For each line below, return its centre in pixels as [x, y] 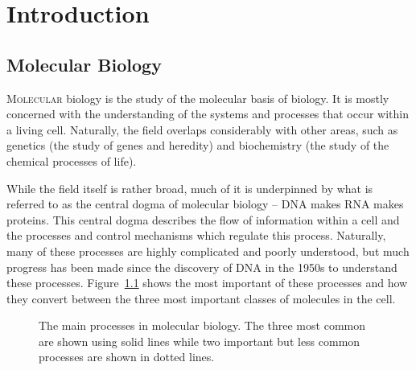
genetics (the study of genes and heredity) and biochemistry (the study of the [198, 145]
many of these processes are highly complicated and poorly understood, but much [208, 251]
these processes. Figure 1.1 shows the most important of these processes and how [207, 283]
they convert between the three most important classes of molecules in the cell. [201, 298]
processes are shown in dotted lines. [127, 357]
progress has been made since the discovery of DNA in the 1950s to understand [202, 267]
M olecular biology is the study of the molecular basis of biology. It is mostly [198, 98]
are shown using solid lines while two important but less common [200, 341]
